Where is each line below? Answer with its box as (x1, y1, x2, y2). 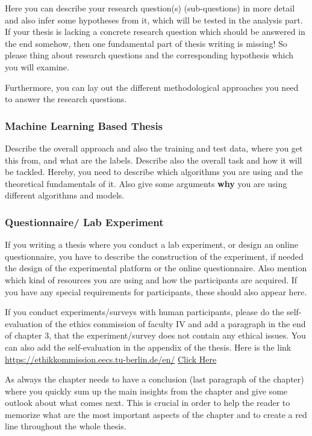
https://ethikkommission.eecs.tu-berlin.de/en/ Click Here (5, 352, 217, 365)
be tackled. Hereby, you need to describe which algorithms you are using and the (5, 165, 303, 178)
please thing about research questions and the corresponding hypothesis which (5, 49, 294, 61)
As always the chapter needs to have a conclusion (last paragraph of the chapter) (5, 373, 304, 385)
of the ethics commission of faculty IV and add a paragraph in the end (45, 317, 306, 330)
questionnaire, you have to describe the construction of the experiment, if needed (5, 250, 304, 262)
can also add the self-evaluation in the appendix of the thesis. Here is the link (5, 340, 292, 353)
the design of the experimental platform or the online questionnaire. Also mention (5, 262, 307, 274)
